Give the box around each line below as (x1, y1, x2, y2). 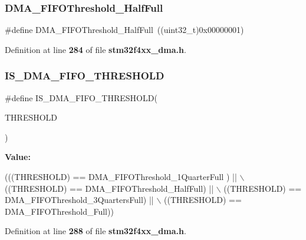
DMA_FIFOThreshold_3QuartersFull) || (5, 194, 154, 206)
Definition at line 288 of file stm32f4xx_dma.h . (5, 225, 186, 237)
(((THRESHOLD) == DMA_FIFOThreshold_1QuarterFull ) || (5, 171, 237, 182)
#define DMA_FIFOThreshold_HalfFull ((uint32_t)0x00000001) (5, 24, 244, 36)
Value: (5, 151, 31, 163)
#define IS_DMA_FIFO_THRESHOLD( (5, 91, 157, 104)
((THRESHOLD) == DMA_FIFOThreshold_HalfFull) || (5, 182, 214, 194)
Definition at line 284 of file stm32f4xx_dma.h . (5, 43, 186, 55)
